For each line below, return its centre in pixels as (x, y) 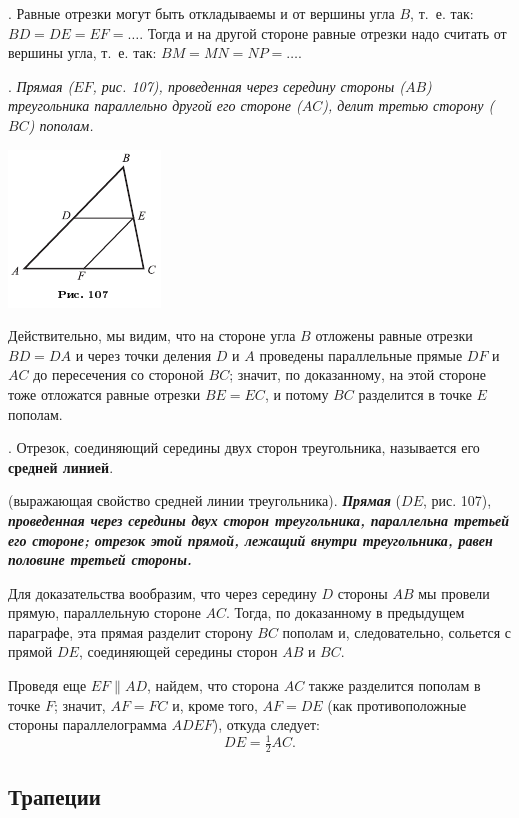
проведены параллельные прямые (361, 354)
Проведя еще (47, 685)
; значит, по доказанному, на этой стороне (357, 374)
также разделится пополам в (394, 685)
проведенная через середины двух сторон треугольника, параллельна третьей (259, 519)
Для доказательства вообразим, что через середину (162, 592)
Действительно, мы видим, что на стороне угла (152, 335)
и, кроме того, (215, 704)
